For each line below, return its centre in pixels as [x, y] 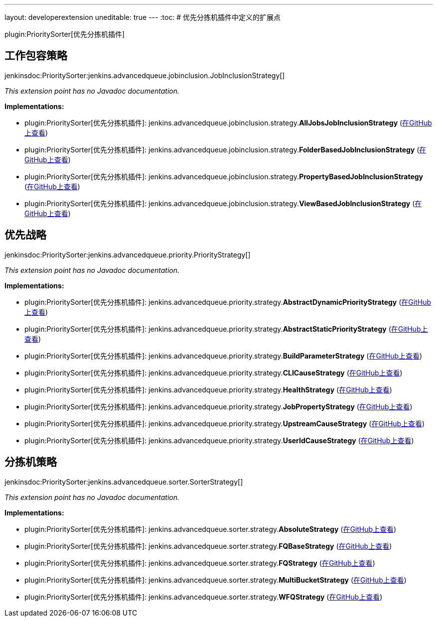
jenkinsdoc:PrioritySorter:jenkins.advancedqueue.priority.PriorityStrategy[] [128, 254]
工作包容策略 [36, 56]
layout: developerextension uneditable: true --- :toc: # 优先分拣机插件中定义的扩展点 [143, 17]
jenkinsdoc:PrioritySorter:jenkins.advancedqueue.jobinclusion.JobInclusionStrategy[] [145, 75]
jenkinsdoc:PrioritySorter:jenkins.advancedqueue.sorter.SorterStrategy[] [124, 482]
